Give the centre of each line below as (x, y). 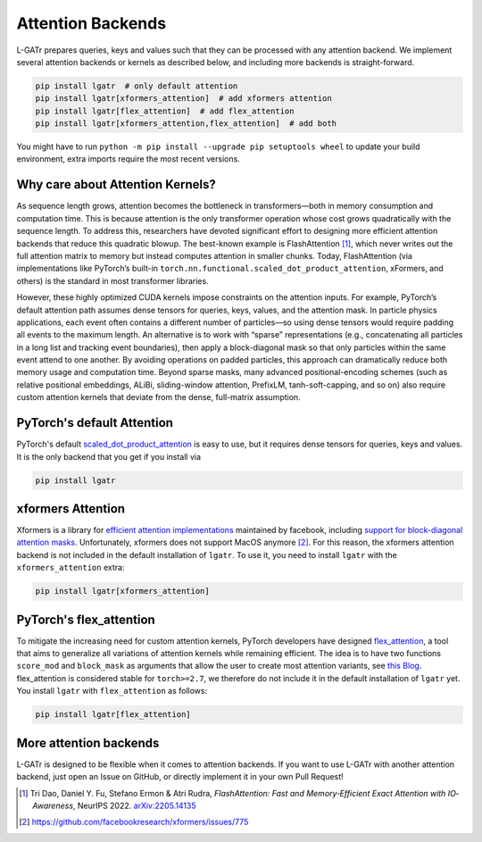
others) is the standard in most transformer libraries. (112, 280)
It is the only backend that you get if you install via (108, 456)
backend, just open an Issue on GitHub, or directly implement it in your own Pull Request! (180, 777)
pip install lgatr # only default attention (137, 86)
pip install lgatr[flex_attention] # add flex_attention (165, 111)
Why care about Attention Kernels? (116, 184)
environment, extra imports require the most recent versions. (128, 159)
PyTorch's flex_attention (86, 619)
